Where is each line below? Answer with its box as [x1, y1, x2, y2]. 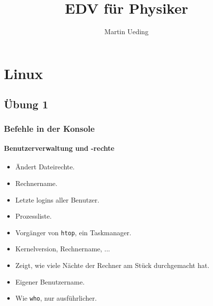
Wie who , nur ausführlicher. [15, 293, 97, 303]
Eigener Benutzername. [15, 276, 85, 286]
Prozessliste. [15, 211, 52, 221]
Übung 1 [4, 97, 49, 112]
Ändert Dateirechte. [15, 162, 75, 172]
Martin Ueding [104, 26, 149, 37]
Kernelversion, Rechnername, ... [15, 244, 110, 254]
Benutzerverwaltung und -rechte [4, 143, 115, 153]
